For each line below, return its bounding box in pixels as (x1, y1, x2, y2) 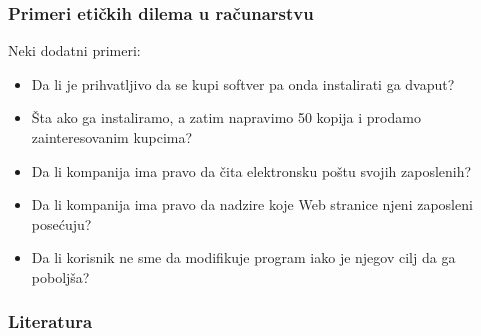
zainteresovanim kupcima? (31, 127, 193, 147)
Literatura (8, 309, 93, 334)
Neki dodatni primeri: (8, 40, 141, 61)
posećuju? (31, 213, 92, 234)
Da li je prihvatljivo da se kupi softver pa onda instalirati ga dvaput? (31, 73, 455, 94)
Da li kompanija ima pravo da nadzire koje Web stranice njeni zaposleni (31, 194, 473, 215)
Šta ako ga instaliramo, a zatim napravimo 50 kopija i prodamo (31, 107, 421, 128)
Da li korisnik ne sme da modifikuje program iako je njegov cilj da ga (31, 247, 456, 268)
